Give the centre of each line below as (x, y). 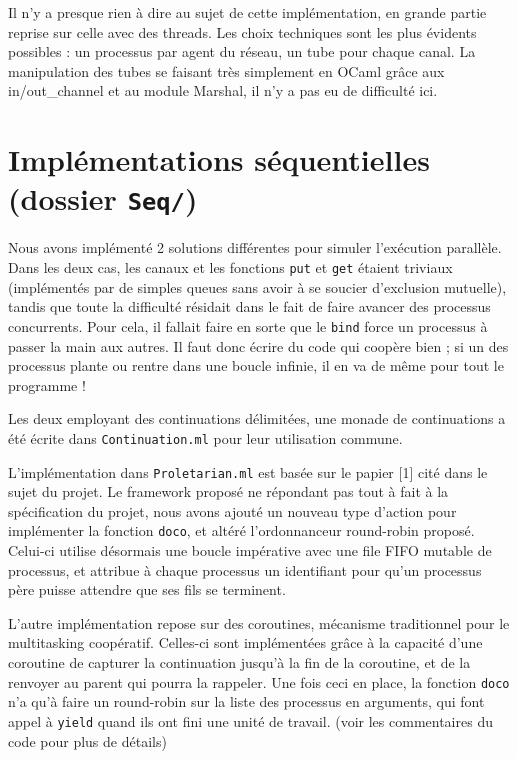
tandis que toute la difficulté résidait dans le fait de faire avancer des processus (249, 306)
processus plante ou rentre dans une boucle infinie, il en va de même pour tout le (256, 365)
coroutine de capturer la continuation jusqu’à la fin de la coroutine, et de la (239, 662)
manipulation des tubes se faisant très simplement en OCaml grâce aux (226, 70)
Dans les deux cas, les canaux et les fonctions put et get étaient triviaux (230, 267)
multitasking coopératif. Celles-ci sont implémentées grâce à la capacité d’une (245, 642)
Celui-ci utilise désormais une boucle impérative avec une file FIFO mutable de (250, 550)
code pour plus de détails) (87, 740)
